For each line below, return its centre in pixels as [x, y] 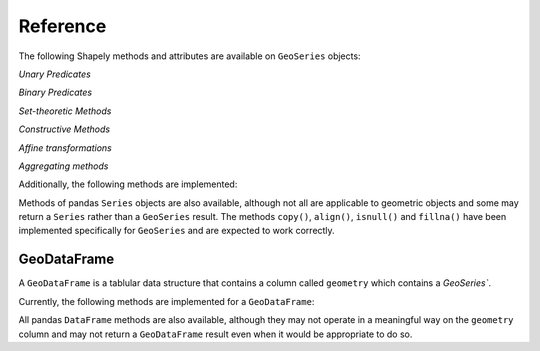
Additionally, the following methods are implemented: [128, 184]
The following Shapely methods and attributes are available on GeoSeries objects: [189, 56]
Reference [62, 26]
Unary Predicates [55, 74]
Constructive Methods [64, 129]
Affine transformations [65, 147]
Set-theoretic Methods [65, 111]
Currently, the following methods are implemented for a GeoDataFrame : [166, 301]
